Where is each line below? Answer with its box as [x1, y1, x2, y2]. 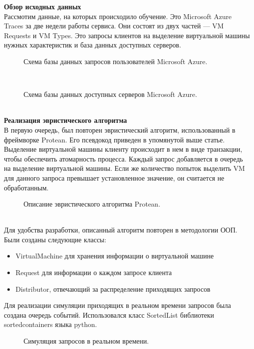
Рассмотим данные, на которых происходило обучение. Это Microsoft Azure [4, 11, 232, 21]
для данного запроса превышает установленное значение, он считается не [4, 172, 225, 183]
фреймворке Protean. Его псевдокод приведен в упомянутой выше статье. [4, 134, 225, 144]
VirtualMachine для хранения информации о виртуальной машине [15, 251, 214, 261]
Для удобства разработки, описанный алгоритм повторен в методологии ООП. [4, 225, 237, 235]
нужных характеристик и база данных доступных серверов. [4, 40, 181, 50]
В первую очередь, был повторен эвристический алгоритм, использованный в [4, 124, 235, 135]
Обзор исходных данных [4, 1, 81, 11]
